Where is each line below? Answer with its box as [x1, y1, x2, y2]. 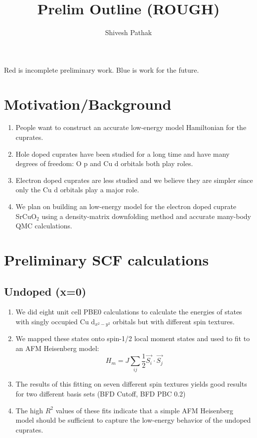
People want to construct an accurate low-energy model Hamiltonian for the [15, 122, 247, 132]
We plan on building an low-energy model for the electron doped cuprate [15, 201, 237, 211]
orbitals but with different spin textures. [113, 316, 235, 326]
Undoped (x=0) [4, 283, 86, 299]
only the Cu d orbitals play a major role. [15, 184, 139, 195]
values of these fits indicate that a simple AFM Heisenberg [55, 405, 233, 415]
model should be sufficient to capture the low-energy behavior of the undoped [15, 415, 251, 425]
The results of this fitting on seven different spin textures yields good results [15, 379, 247, 389]
